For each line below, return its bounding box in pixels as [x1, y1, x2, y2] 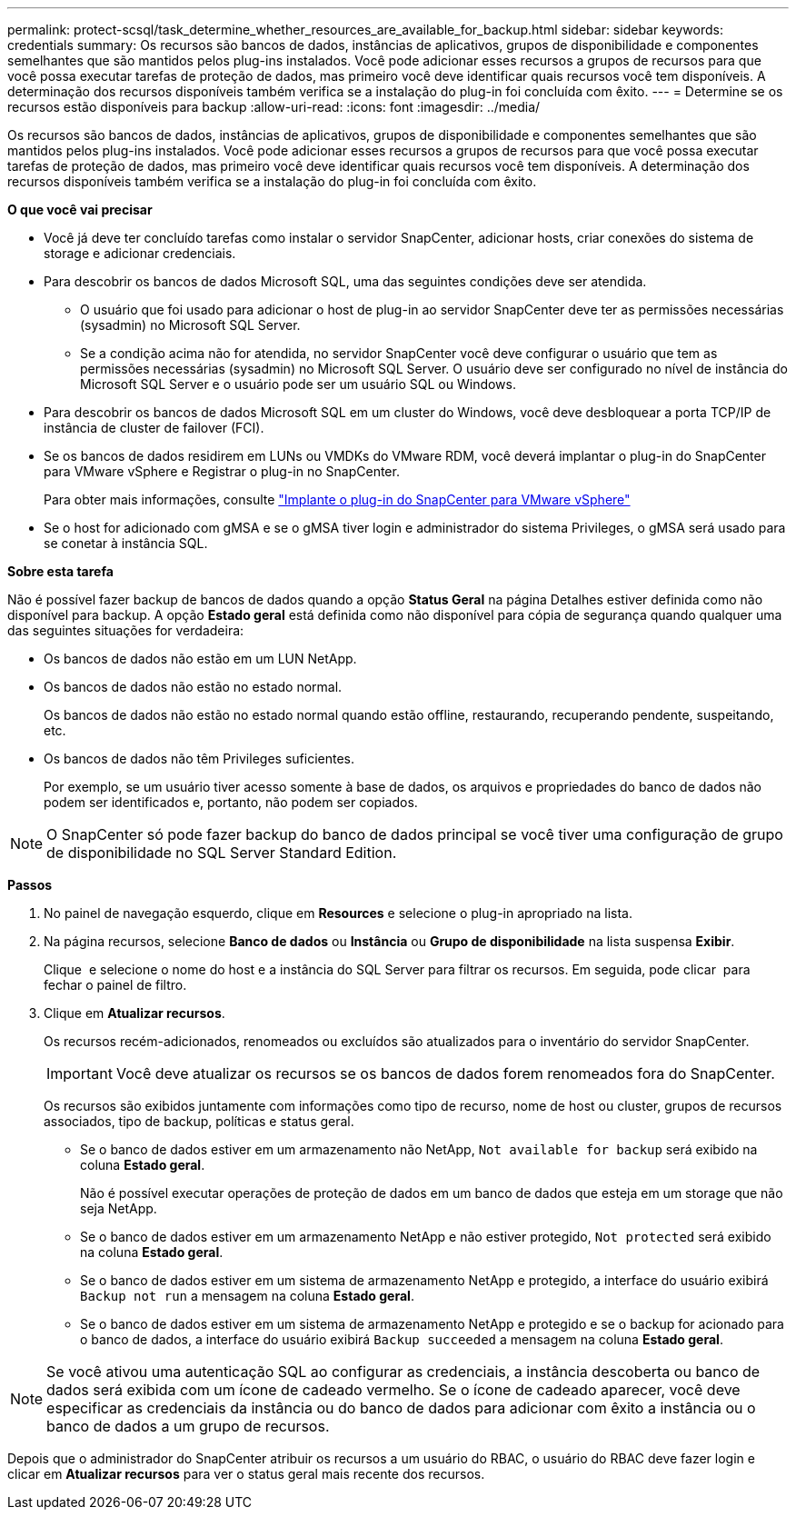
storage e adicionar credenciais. [44, 245, 236, 261]
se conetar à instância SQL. [44, 535, 208, 551]
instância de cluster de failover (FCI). [44, 420, 264, 435]
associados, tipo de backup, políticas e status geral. [44, 1113, 354, 1129]
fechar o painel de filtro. [44, 977, 187, 993]
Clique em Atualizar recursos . [44, 1005, 225, 1021]
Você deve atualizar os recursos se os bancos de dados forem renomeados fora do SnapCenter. [115, 1064, 775, 1083]
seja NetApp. [80, 1201, 157, 1216]
